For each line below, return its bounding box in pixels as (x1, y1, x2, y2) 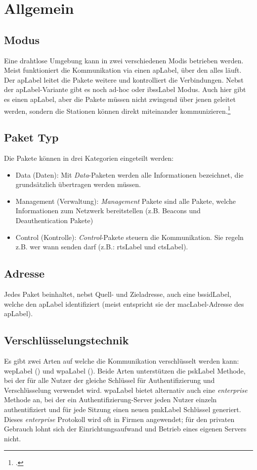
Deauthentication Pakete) (15, 215, 93, 225)
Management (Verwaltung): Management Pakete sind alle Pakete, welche (15, 195, 236, 206)
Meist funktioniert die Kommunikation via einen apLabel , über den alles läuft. (4, 65, 242, 75)
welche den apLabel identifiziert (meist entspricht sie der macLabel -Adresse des (4, 298, 244, 309)
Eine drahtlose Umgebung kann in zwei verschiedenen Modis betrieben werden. (4, 55, 244, 65)
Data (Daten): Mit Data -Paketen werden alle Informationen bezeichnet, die (15, 169, 244, 180)
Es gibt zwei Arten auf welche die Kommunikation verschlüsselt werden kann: (4, 355, 239, 366)
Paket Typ (4, 130, 59, 145)
